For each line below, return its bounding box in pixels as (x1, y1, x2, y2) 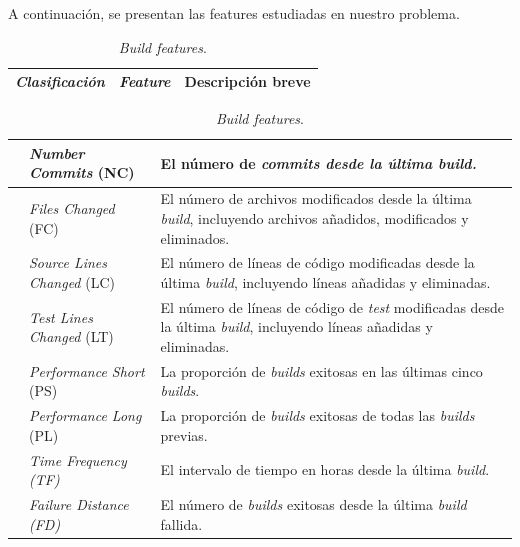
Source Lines (29, 252, 108, 273)
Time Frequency (29, 449, 127, 470)
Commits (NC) (29, 162, 135, 183)
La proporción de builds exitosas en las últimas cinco (160, 360, 483, 381)
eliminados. (160, 227, 230, 248)
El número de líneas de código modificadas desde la (160, 252, 475, 273)
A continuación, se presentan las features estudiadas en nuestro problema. (8, 3, 460, 23)
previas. (160, 424, 208, 445)
